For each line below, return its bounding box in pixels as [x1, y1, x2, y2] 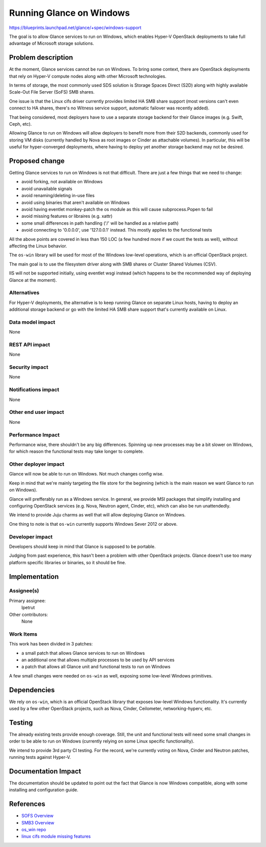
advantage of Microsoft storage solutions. [9, 40, 95, 46]
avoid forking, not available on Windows [21, 179, 103, 185]
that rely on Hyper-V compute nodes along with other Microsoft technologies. [9, 73, 167, 79]
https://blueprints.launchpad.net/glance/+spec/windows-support [9, 25, 141, 31]
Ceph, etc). [9, 121, 32, 127]
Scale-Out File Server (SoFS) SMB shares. [9, 89, 95, 95]
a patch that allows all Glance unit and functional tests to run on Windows [21, 664, 171, 670]
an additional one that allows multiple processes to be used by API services [21, 657, 175, 663]
